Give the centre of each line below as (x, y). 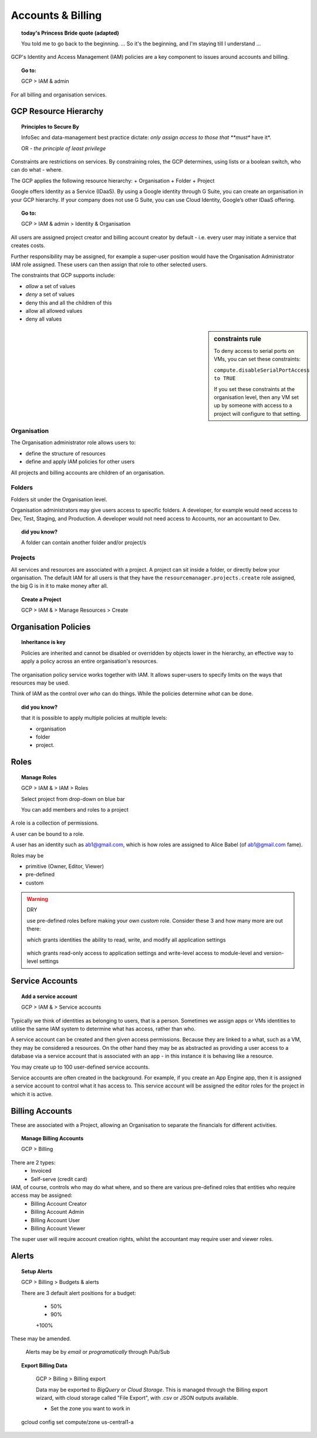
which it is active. (32, 1094)
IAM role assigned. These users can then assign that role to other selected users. (109, 264)
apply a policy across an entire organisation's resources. (90, 661)
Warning (37, 899)
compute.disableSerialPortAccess (262, 370)
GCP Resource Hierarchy (57, 111)
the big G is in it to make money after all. (60, 586)
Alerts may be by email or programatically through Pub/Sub (98, 1352)
